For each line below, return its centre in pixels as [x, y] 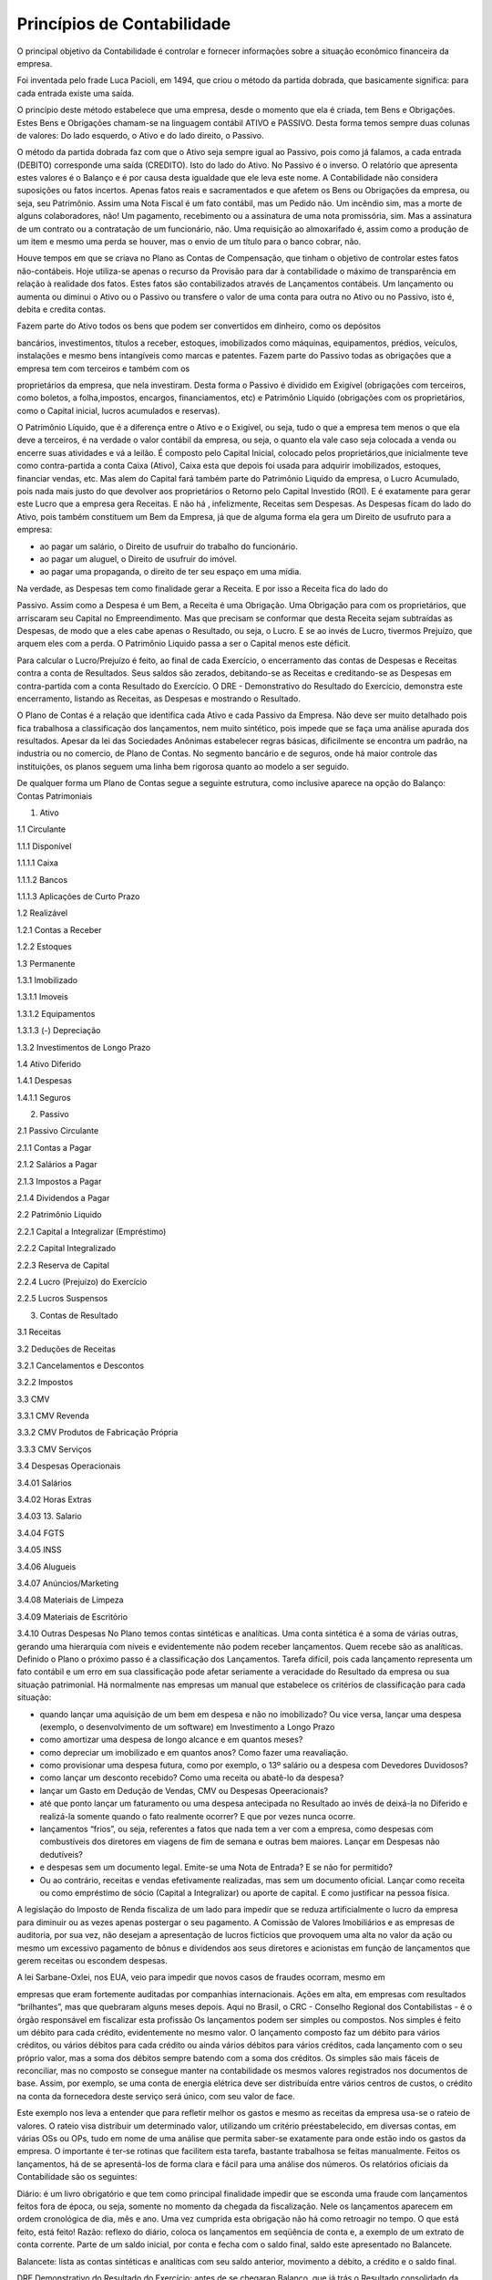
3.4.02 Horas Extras [54, 1499]
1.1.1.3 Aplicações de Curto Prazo [78, 896]
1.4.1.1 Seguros [44, 1097]
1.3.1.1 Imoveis [42, 997]
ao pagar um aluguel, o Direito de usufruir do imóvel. [138, 559]
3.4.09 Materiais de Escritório [72, 1617]
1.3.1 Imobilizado [47, 979]
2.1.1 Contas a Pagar [54, 1147]
